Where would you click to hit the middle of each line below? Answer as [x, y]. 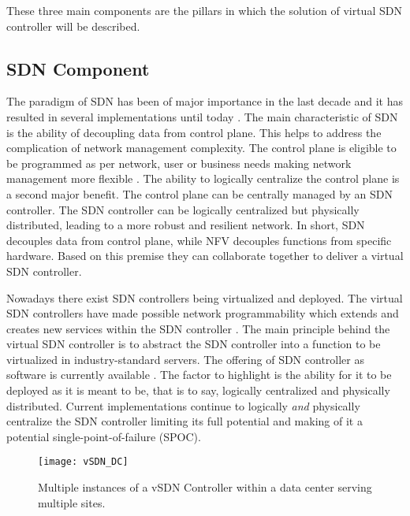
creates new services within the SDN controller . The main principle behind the [198, 328]
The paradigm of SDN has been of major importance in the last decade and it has [205, 101]
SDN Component [78, 68]
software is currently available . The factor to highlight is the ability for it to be [199, 375]
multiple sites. [72, 502]
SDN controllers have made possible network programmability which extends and [203, 313]
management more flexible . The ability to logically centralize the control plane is [203, 178]
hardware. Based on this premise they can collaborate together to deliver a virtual [205, 256]
